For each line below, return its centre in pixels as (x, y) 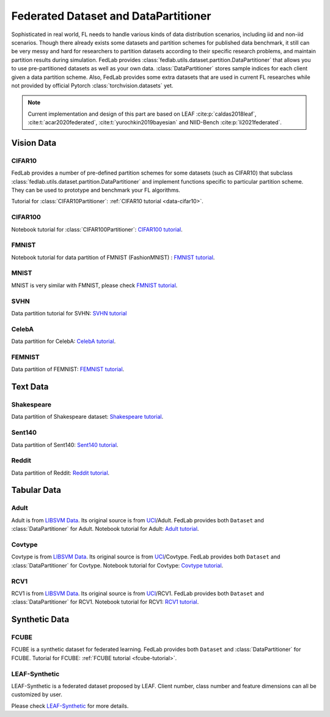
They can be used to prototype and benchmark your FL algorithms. (96, 190)
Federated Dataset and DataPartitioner (111, 16)
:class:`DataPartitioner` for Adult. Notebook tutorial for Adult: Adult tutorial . (105, 529)
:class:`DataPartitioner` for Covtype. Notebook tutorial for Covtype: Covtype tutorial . (117, 565)
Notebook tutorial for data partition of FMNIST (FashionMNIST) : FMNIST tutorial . (113, 257)
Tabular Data (36, 490)
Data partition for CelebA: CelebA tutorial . (64, 341)
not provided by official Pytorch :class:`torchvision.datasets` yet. (92, 85)
